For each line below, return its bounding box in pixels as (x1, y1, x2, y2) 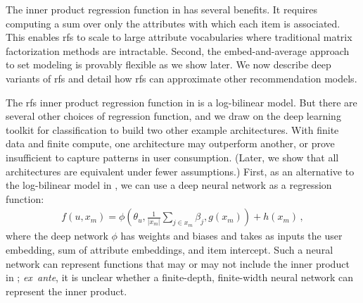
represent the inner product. (6, 283, 127, 298)
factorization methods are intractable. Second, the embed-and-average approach (6, 43, 350, 58)
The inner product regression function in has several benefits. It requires (6, 2, 317, 16)
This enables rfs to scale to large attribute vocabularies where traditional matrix (6, 30, 352, 44)
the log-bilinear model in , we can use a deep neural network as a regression (6, 178, 332, 192)
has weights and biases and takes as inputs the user (120, 228, 343, 243)
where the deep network (6, 228, 108, 243)
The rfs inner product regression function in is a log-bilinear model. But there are (6, 94, 357, 109)
